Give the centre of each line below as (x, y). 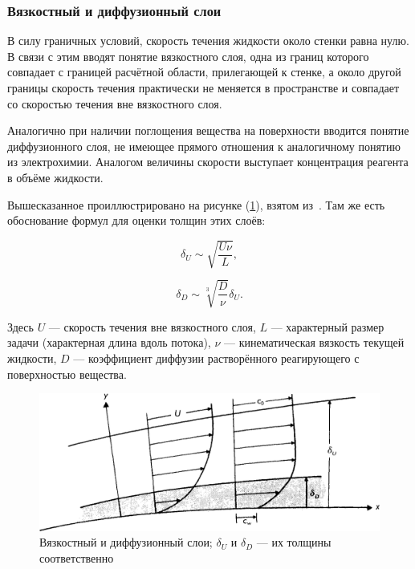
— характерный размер (328, 326)
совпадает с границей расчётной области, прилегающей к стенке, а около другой (204, 72)
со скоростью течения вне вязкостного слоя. (115, 103)
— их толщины (294, 542)
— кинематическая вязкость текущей (314, 342)
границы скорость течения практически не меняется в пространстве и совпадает (203, 87)
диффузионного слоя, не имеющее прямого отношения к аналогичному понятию (204, 146)
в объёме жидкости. (55, 177)
